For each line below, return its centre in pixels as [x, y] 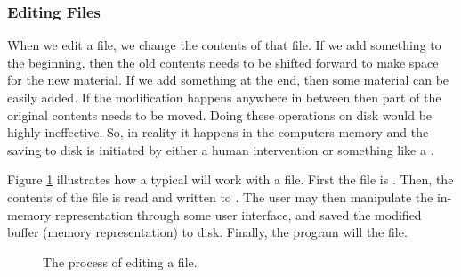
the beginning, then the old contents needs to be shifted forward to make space [223, 62]
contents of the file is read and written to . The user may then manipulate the [220, 196]
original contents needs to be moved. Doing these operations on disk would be [220, 114]
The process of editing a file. [120, 261]
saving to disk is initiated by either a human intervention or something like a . [221, 149]
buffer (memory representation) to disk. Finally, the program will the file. [207, 232]
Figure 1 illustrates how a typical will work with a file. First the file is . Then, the [230, 179]
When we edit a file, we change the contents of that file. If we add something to [224, 45]
